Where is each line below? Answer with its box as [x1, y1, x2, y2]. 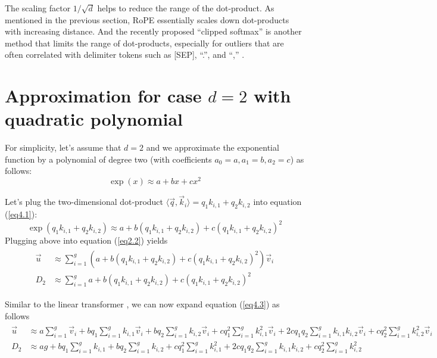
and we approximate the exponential [146, 141, 279, 154]
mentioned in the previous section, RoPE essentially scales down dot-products [5, 13, 289, 26]
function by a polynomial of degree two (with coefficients [5, 152, 212, 165]
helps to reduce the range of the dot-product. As [97, 2, 274, 14]
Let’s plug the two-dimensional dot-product [5, 195, 164, 208]
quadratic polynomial [5, 107, 183, 131]
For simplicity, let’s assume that [5, 141, 121, 154]
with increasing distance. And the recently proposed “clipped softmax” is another [5, 25, 302, 38]
